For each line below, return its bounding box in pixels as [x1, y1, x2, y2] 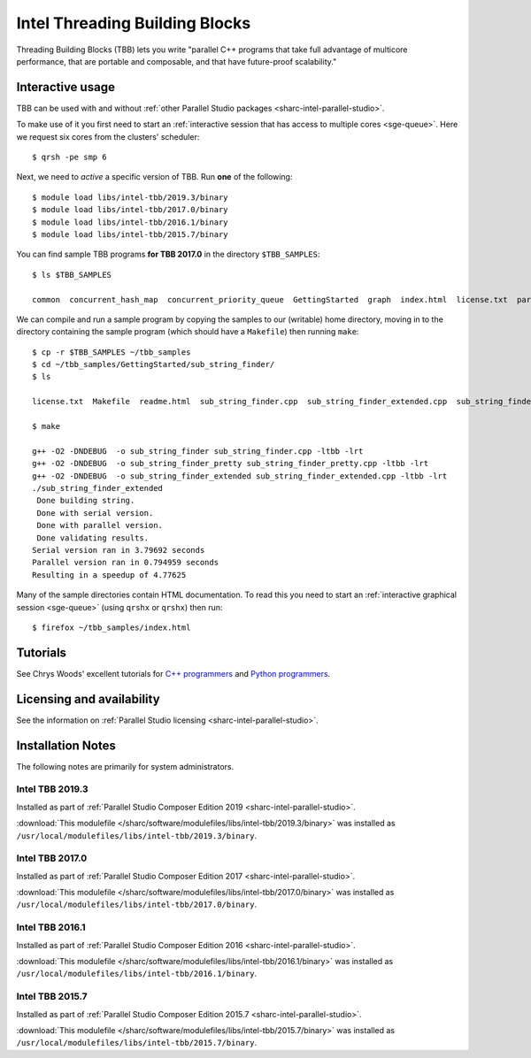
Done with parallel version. [36, 520, 164, 531]
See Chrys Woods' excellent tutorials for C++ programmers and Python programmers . [16, 668, 331, 678]
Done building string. [36, 495, 135, 506]
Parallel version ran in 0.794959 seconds [32, 557, 219, 568]
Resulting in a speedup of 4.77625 [32, 570, 187, 579]
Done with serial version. [36, 508, 154, 517]
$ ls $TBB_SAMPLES [32, 270, 112, 280]
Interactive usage [16, 80, 115, 95]
